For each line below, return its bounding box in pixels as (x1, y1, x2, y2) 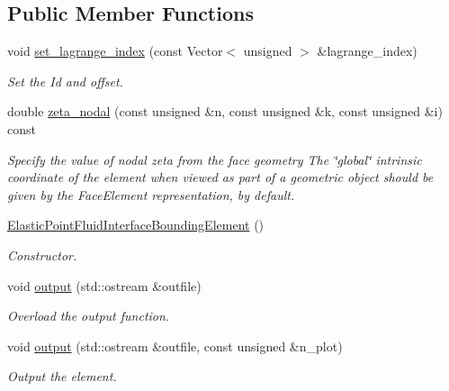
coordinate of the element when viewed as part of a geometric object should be (7, 168, 434, 186)
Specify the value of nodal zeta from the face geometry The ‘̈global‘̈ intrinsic (7, 150, 422, 168)
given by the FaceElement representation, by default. (7, 185, 295, 204)
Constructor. (7, 245, 77, 264)
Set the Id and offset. (7, 71, 123, 90)
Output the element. (7, 367, 117, 386)
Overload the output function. (7, 306, 170, 325)
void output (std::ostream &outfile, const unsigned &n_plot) (7, 336, 343, 355)
